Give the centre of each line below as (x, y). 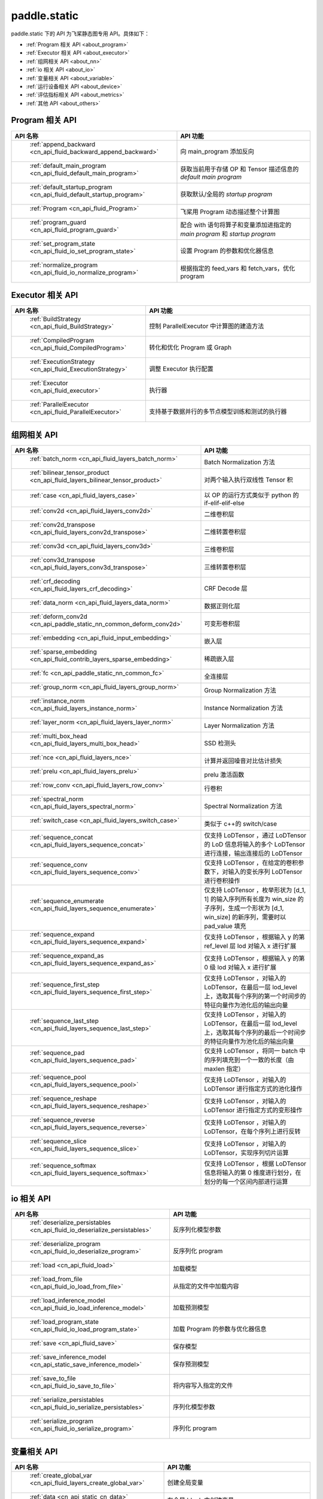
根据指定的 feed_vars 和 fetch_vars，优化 (238, 268)
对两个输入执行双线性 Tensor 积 (249, 480)
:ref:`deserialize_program (65, 1244)
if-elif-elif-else (224, 502)
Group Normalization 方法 (240, 690)
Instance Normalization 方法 (244, 708)
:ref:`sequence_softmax (63, 1165)
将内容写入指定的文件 (203, 1386)
